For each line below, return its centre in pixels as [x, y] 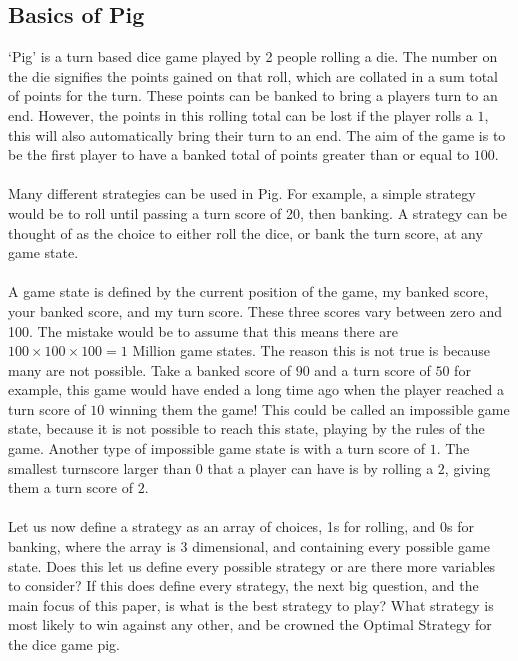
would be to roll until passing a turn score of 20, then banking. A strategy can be [258, 212]
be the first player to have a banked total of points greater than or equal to [239, 154]
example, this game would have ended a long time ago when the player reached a [256, 389]
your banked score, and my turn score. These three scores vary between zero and [255, 310]
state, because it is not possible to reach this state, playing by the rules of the [246, 428]
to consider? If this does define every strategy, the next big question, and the [243, 585]
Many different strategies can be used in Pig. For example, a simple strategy [242, 193]
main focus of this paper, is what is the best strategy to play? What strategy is [251, 604]
